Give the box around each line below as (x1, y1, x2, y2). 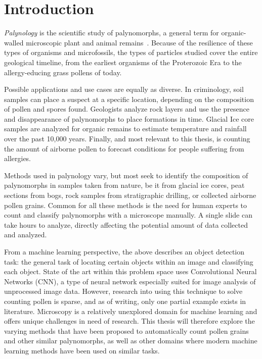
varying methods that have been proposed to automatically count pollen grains (4, 325, 249, 336)
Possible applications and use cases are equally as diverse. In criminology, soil (4, 84, 244, 94)
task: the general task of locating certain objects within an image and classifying (4, 256, 253, 267)
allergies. (4, 153, 31, 164)
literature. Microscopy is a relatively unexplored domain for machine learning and (4, 305, 257, 316)
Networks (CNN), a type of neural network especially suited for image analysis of (4, 276, 256, 286)
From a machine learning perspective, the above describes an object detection (4, 246, 245, 257)
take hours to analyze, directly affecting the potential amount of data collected (4, 219, 248, 230)
